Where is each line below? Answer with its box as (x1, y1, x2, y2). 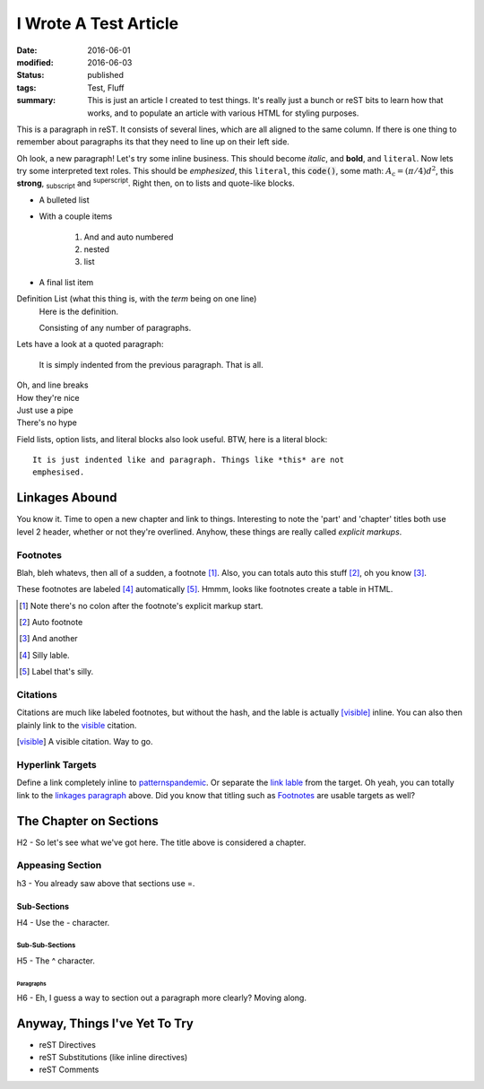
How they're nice (16, 392, 80, 403)
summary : (16, 95, 56, 106)
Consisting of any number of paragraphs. (39, 322, 192, 333)
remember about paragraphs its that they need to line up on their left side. (16, 136, 290, 147)
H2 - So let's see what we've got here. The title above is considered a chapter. (16, 837, 307, 848)
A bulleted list (39, 194, 90, 205)
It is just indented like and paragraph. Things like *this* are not (32, 455, 345, 466)
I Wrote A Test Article (16, 13, 179, 33)
